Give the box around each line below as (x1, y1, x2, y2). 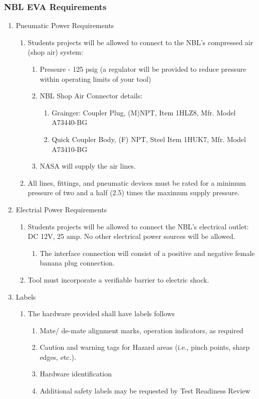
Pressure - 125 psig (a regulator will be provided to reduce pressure (40, 64, 246, 74)
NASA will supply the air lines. (40, 161, 136, 171)
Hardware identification (40, 368, 112, 379)
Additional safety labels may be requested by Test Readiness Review (40, 385, 250, 396)
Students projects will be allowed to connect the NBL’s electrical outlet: (28, 221, 249, 231)
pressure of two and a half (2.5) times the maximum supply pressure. (28, 187, 240, 198)
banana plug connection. (40, 257, 115, 268)
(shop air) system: (28, 47, 83, 57)
